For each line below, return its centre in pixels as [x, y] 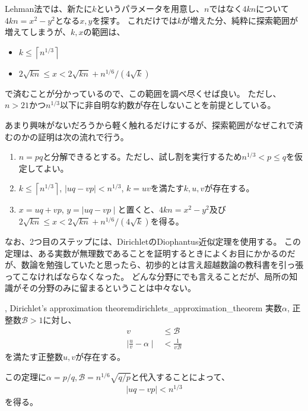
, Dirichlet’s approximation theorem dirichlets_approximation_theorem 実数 [143, 307]
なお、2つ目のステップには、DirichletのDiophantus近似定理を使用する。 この [153, 241]
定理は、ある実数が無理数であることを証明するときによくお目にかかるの [146, 253]
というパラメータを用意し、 [150, 8]
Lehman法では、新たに [49, 8]
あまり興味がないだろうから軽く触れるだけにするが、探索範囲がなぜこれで [150, 124]
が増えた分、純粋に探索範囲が [240, 20]
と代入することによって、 [180, 376]
